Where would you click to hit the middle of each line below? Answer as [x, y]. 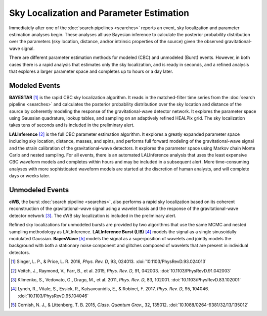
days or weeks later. [30, 176]
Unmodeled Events [39, 190]
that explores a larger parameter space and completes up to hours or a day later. [91, 71]
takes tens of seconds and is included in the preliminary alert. [72, 125]
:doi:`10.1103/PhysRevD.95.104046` [53, 296]
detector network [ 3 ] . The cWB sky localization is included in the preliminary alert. [93, 215]
